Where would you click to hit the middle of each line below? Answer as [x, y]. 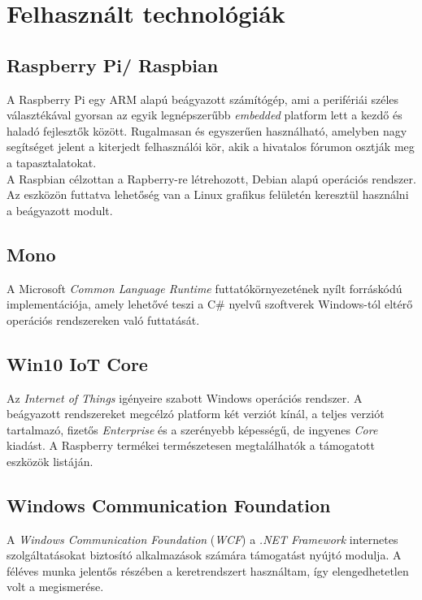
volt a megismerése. [55, 587]
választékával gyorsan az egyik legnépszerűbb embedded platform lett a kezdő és [204, 115]
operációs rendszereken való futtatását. [103, 319]
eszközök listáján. [50, 461]
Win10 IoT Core [77, 363]
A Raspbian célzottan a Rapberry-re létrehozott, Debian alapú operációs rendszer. [211, 178]
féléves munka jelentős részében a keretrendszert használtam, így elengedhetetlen [208, 570]
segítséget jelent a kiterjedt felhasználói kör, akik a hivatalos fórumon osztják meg [211, 147]
